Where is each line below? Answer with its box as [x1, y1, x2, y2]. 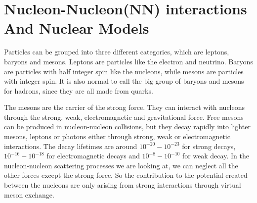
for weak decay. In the [182, 151, 249, 161]
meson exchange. [4, 189, 54, 200]
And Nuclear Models [4, 18, 149, 38]
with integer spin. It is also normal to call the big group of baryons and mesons [4, 76, 244, 86]
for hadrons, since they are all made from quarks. [4, 85, 153, 96]
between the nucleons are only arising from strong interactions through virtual [4, 180, 241, 190]
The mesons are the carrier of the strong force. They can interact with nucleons [4, 102, 245, 112]
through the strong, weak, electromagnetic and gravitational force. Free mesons [4, 111, 244, 122]
